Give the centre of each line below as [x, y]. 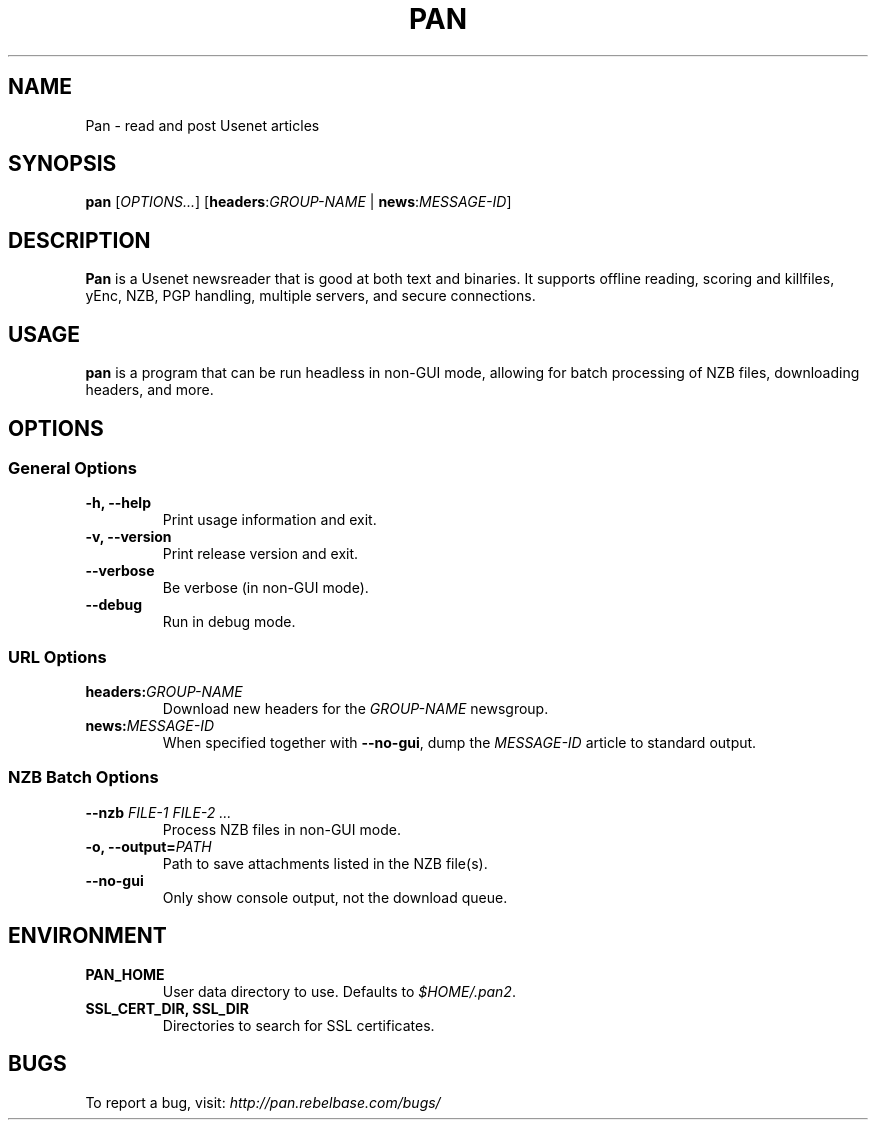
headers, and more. [149, 390]
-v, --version [128, 537]
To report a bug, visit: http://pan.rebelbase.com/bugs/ [263, 1102]
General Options [72, 467]
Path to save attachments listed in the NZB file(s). [325, 863]
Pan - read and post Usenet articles [202, 125]
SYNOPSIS [62, 164]
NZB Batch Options [83, 777]
